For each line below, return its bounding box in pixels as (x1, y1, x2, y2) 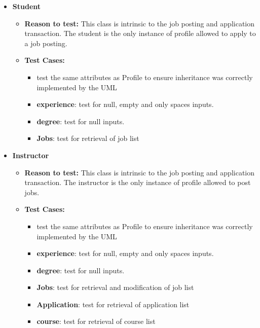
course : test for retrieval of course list (36, 316, 156, 326)
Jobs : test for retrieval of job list (36, 133, 139, 143)
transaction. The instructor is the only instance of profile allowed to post (24, 177, 251, 188)
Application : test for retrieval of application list (36, 299, 190, 309)
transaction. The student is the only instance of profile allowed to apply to (24, 28, 256, 39)
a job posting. (24, 38, 67, 48)
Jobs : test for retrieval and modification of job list (36, 282, 194, 293)
